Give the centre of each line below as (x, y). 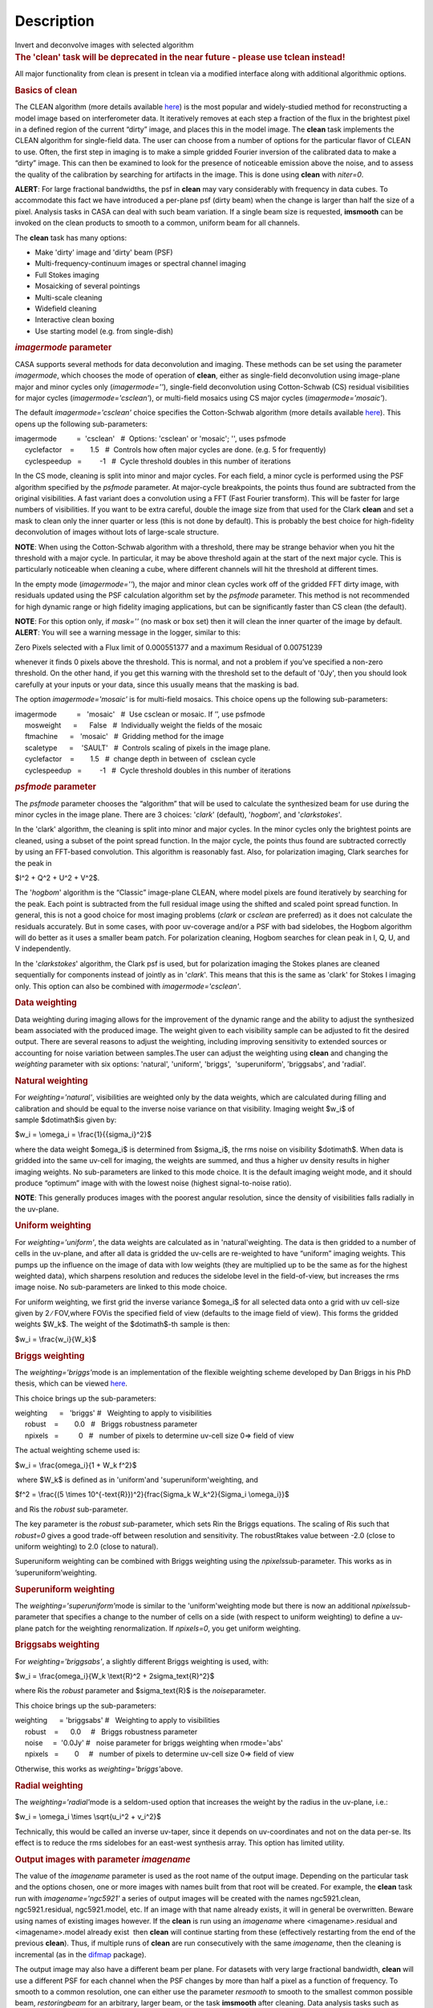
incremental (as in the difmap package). (81, 1954)
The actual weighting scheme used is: (77, 1451)
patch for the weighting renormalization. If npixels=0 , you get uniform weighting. (168, 1628)
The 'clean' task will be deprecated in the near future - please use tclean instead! (180, 57)
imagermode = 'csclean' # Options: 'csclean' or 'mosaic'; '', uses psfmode (150, 439)
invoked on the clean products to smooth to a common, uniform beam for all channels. (157, 223)
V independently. (43, 949)
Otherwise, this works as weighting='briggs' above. (99, 1769)
